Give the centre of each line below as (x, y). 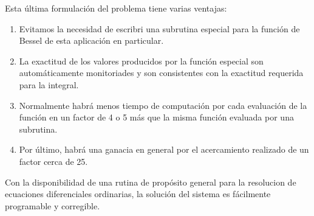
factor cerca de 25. (53, 161)
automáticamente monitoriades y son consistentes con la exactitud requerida (161, 73)
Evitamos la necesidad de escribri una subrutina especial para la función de (159, 28)
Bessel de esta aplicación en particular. (91, 40)
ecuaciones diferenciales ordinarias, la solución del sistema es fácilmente (138, 194)
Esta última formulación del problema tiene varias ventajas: (116, 8)
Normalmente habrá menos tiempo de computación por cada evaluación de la (163, 105)
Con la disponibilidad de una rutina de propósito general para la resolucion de (151, 182)
